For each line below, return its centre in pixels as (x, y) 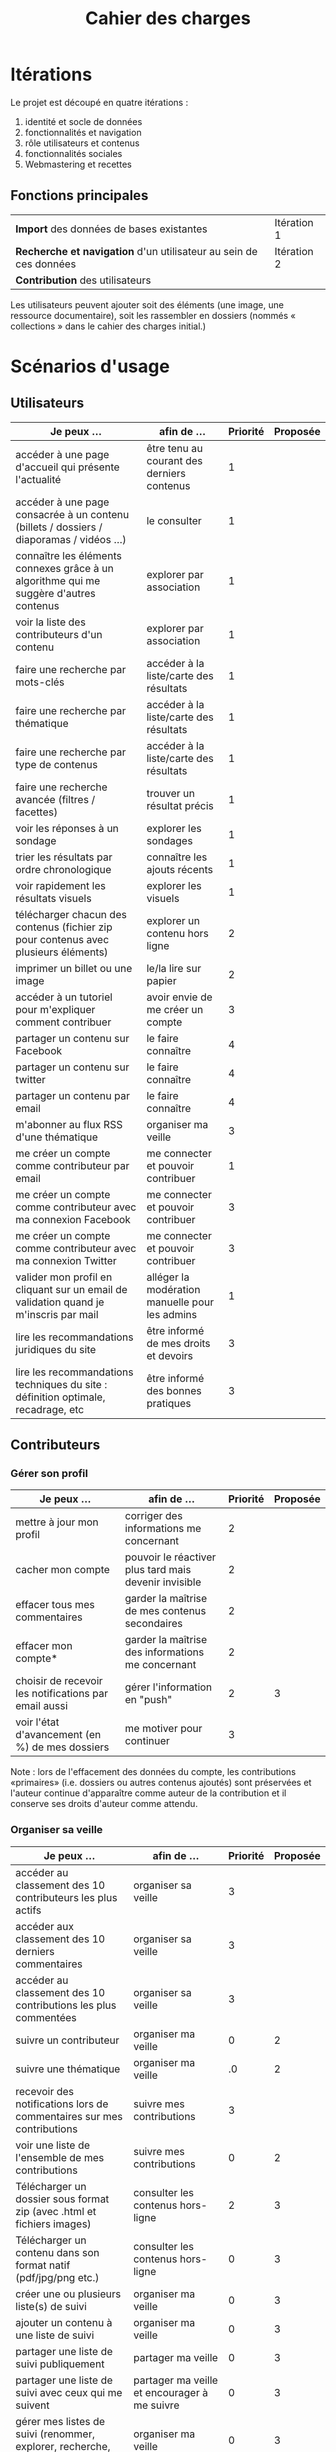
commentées (46, 2017)
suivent (32, 2405)
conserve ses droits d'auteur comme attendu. (104, 1804)
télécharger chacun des (71, 914)
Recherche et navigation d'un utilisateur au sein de (136, 251)
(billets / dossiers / (59, 527)
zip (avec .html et (56, 2211)
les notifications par (62, 1694)
